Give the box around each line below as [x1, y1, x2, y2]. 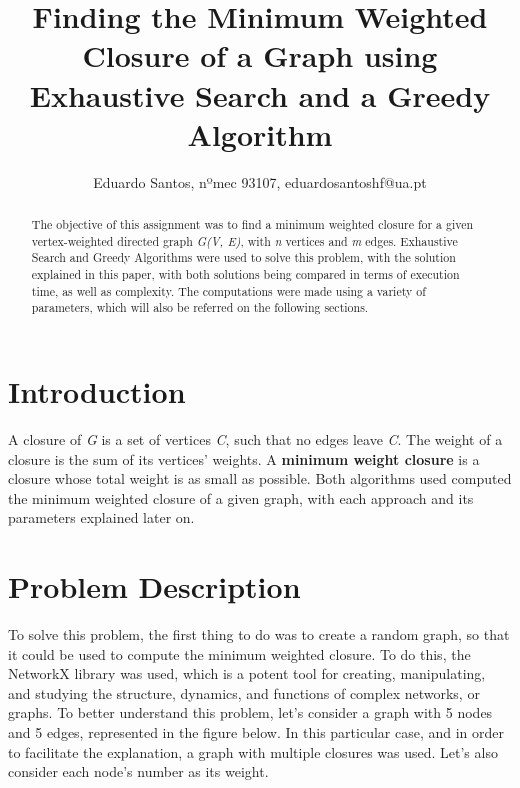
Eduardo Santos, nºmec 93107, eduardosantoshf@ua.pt [93, 171, 427, 192]
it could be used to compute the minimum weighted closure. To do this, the [8, 643, 471, 664]
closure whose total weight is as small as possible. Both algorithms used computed [8, 468, 512, 489]
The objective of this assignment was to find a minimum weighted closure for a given [31, 216, 474, 233]
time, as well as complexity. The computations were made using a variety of [31, 282, 426, 299]
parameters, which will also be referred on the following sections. [31, 299, 369, 316]
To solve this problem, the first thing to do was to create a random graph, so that [8, 624, 510, 645]
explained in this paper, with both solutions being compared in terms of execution [31, 266, 460, 283]
